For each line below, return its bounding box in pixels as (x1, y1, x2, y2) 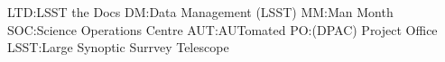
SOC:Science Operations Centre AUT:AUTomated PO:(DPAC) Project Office (7, 20, 438, 39)
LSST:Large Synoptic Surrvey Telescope (7, 38, 229, 57)
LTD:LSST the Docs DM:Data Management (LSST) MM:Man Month (7, 3, 394, 21)
